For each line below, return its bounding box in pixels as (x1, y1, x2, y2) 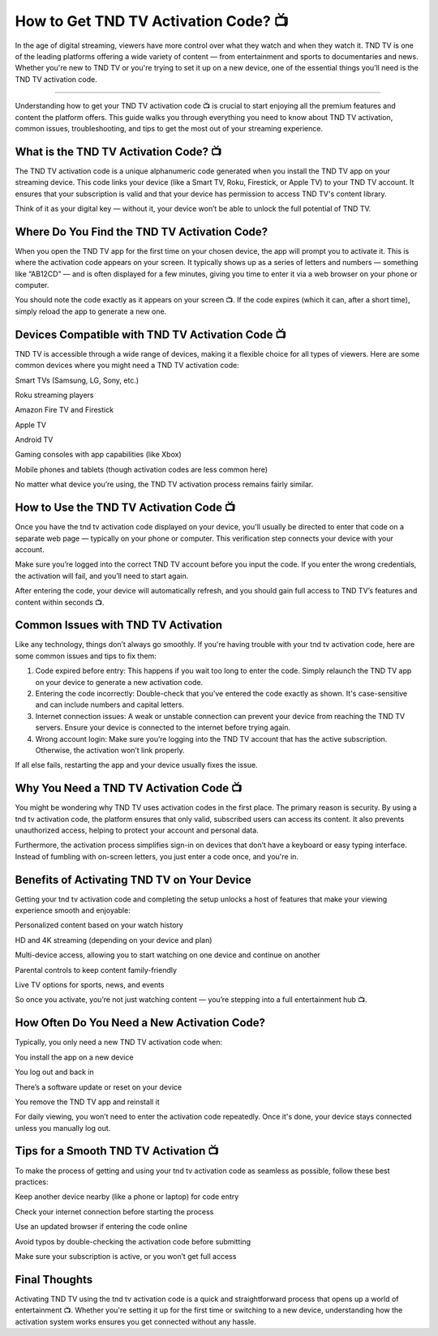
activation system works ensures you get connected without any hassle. (15, 1317, 257, 1326)
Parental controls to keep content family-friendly (15, 965, 178, 974)
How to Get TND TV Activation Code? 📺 (15, 12, 289, 30)
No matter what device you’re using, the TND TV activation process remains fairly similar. (15, 479, 314, 490)
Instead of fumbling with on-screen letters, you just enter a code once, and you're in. (15, 851, 299, 861)
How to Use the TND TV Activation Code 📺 (15, 501, 236, 515)
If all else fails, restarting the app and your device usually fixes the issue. (15, 760, 259, 770)
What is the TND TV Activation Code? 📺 (15, 144, 222, 158)
